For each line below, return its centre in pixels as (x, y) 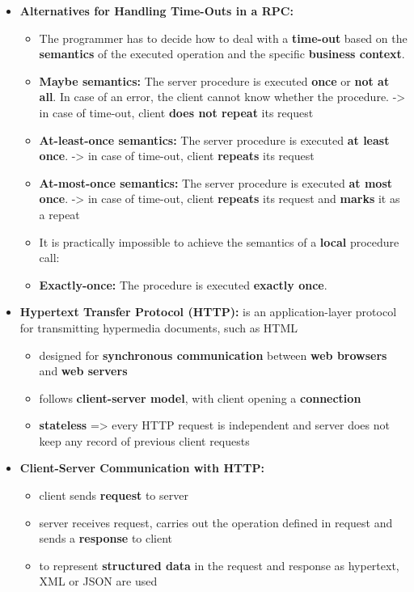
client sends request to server (114, 495)
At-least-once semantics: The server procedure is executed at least (214, 140)
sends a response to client (106, 538)
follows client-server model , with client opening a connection (200, 397)
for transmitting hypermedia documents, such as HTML (159, 327)
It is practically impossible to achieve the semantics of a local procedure (219, 241)
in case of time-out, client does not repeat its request (176, 112)
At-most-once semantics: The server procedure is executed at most (216, 182)
